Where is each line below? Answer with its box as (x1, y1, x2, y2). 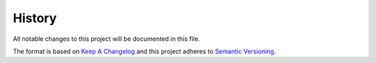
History (13, 10, 57, 26)
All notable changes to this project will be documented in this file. (13, 35, 201, 43)
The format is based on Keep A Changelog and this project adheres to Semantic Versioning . (13, 47, 276, 55)
